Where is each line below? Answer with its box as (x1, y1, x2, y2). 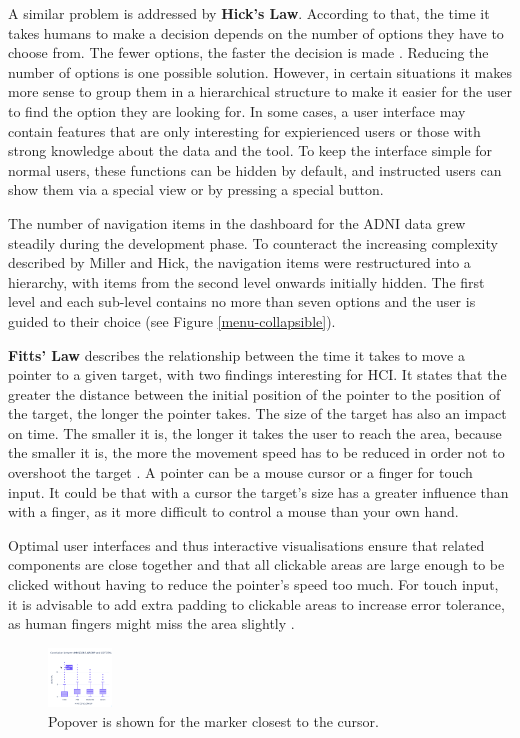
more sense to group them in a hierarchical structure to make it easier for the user (8, 81, 512, 102)
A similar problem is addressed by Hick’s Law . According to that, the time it (8, 3, 490, 23)
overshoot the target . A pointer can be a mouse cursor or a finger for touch (8, 462, 473, 483)
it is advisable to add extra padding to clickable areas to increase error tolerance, (8, 593, 505, 614)
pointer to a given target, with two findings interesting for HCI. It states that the (8, 364, 507, 385)
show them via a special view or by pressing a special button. (8, 179, 384, 200)
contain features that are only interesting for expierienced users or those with (8, 120, 481, 141)
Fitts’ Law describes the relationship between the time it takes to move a (8, 344, 465, 365)
